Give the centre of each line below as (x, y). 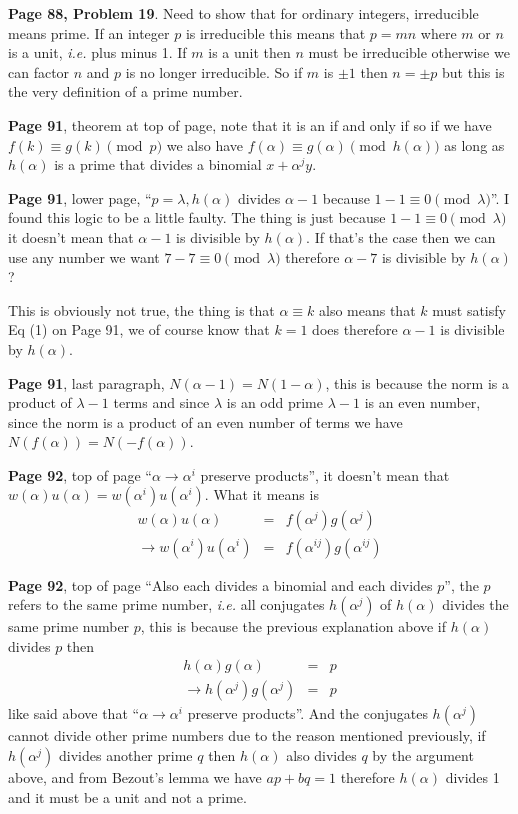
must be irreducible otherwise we (409, 52)
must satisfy (469, 309)
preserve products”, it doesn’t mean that (325, 474)
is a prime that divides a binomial (158, 164)
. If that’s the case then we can (401, 236)
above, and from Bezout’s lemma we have (135, 776)
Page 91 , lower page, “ (80, 197)
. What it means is (261, 494)
